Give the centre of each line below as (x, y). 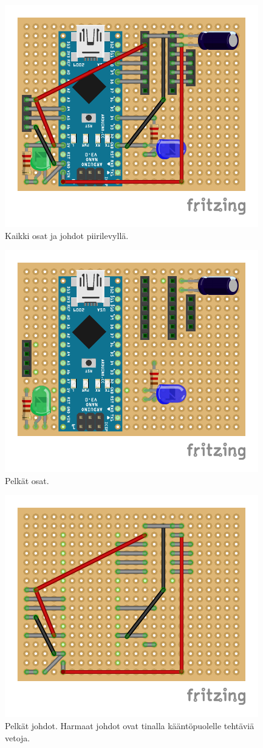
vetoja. (18, 737)
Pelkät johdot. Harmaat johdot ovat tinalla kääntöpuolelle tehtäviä (130, 725)
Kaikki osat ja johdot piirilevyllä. (67, 235)
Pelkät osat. (27, 480)
